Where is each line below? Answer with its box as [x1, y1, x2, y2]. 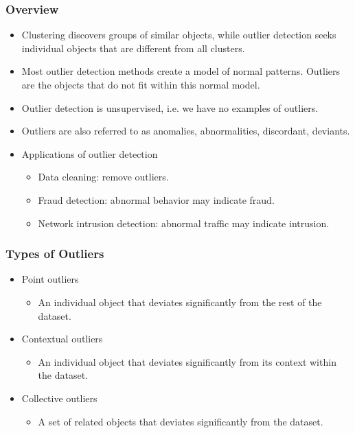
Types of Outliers [5, 245, 104, 262]
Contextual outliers [21, 331, 103, 346]
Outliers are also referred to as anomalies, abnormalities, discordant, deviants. [21, 124, 350, 138]
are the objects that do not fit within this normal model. [21, 78, 260, 91]
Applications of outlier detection [21, 146, 158, 161]
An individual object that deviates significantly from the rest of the [38, 294, 322, 309]
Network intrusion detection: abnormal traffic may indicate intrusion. [38, 215, 330, 230]
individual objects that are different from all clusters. [21, 40, 245, 55]
